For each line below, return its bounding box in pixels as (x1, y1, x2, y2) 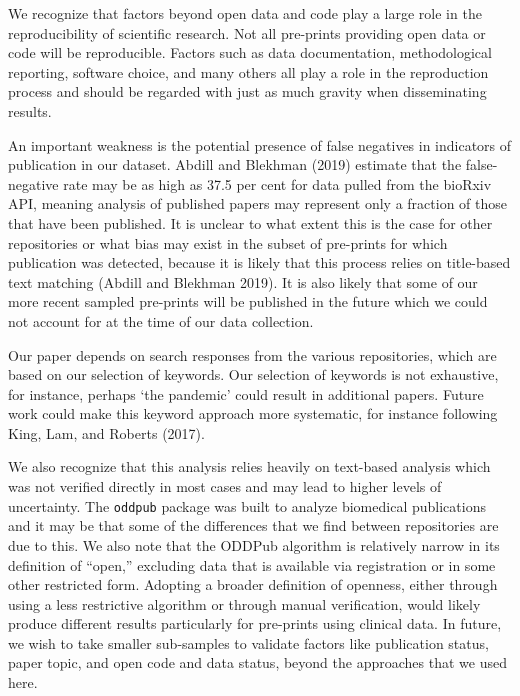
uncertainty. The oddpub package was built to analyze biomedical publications (8, 495, 486, 516)
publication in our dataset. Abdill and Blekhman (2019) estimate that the (8, 154, 462, 175)
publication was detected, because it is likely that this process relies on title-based (8, 252, 511, 273)
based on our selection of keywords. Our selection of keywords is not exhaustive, (8, 364, 499, 385)
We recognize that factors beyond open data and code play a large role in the (8, 3, 482, 23)
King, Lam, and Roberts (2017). (8, 422, 205, 443)
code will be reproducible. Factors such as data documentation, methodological (8, 42, 492, 63)
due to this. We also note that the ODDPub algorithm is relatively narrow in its (8, 534, 500, 555)
